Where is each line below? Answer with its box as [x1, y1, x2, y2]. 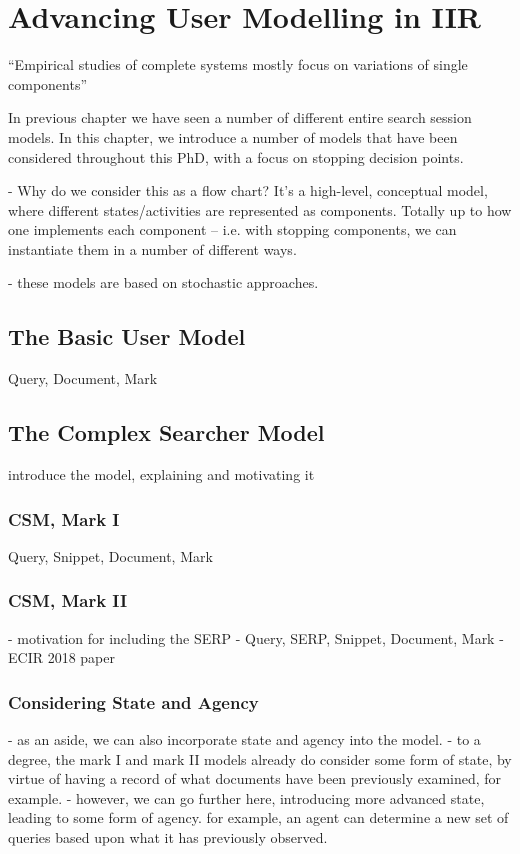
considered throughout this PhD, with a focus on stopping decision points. [8, 146, 464, 167]
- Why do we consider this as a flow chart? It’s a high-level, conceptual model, [8, 180, 488, 201]
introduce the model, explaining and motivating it [8, 464, 315, 485]
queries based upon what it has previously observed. [8, 827, 328, 848]
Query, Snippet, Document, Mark [8, 545, 213, 566]
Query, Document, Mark [8, 368, 158, 389]
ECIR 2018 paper [8, 647, 115, 668]
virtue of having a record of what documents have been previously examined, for [8, 768, 502, 789]
